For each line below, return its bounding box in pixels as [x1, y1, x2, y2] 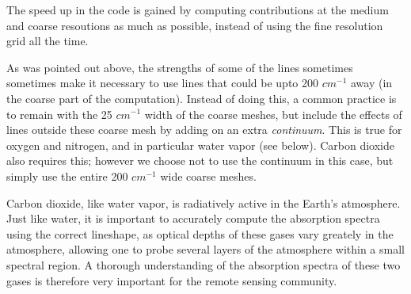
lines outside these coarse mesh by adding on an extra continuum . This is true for [6, 121, 402, 138]
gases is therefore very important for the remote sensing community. [6, 272, 337, 288]
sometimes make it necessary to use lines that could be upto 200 [6, 74, 318, 91]
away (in [350, 74, 393, 91]
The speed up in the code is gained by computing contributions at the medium [6, 2, 389, 17]
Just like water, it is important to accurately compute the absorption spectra [6, 210, 380, 227]
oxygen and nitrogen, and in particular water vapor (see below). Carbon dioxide [6, 136, 394, 153]
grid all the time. [6, 32, 89, 49]
